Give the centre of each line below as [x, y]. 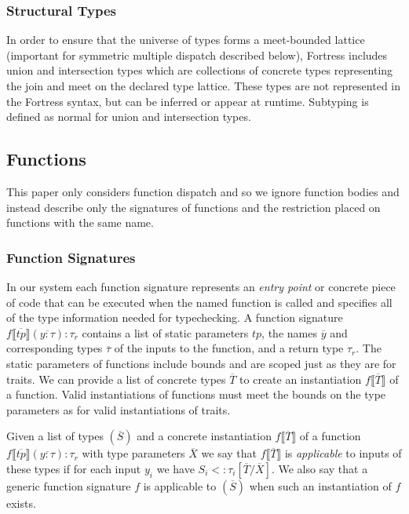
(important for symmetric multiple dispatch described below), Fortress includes [197, 55]
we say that [229, 453]
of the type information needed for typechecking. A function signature [175, 317]
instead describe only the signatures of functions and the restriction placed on [194, 207]
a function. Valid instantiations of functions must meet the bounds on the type [196, 394]
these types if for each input [74, 468]
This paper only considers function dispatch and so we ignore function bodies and [203, 191]
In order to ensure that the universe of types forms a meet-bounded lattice [186, 40]
